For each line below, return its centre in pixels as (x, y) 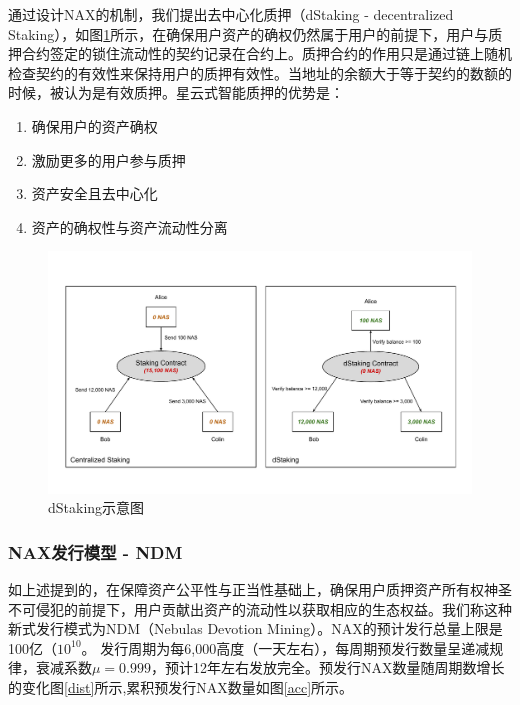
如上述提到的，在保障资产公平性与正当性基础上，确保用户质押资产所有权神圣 (260, 588)
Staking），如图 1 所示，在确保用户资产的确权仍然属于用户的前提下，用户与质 (255, 33)
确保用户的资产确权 (94, 125)
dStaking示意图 (96, 507)
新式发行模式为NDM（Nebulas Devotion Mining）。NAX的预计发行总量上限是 (255, 628)
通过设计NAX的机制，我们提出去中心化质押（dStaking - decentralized (231, 14)
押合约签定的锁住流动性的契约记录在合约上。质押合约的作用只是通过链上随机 (260, 53)
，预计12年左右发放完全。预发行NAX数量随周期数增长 (328, 667)
